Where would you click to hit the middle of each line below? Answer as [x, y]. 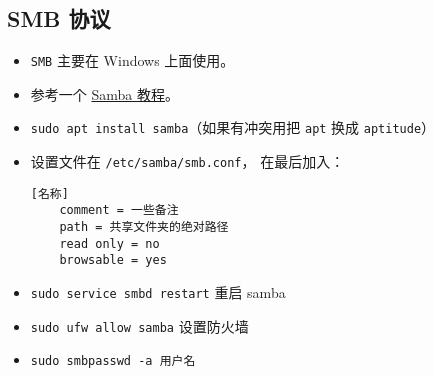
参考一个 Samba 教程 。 [104, 93]
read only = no [109, 243]
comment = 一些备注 [119, 210]
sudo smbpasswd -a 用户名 [113, 361]
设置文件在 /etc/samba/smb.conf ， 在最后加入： [187, 161]
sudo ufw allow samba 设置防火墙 [139, 325]
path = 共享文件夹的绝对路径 [144, 227]
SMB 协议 [59, 18]
